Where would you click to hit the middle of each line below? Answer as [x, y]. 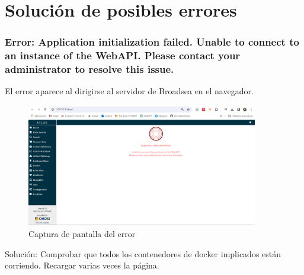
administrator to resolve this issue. [89, 69]
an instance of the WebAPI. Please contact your [123, 55]
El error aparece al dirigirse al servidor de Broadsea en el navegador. [129, 91]
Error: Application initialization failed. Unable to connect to [152, 42]
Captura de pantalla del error [82, 233]
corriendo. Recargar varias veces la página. [82, 265]
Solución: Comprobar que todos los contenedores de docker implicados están [143, 253]
